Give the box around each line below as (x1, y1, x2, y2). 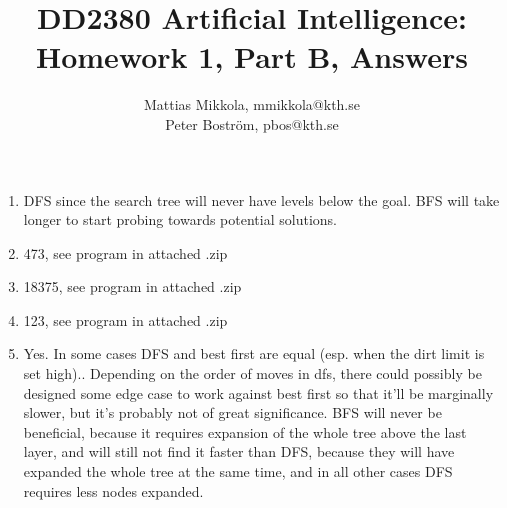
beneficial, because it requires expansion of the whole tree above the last (23, 421, 467, 442)
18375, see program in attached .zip (23, 276, 242, 297)
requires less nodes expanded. (23, 480, 204, 501)
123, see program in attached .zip (23, 309, 228, 330)
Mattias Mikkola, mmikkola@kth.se (143, 94, 360, 115)
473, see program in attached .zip (23, 242, 228, 263)
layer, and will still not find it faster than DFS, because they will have (23, 441, 455, 462)
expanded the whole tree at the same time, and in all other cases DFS (23, 461, 453, 482)
